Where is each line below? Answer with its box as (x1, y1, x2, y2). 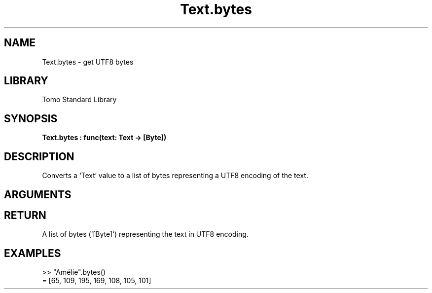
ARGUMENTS (4, 188, 72, 201)
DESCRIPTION (4, 150, 74, 163)
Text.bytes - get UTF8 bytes (42, 57, 134, 66)
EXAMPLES (4, 247, 61, 259)
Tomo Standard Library (42, 95, 117, 104)
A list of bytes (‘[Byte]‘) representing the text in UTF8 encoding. (42, 230, 249, 239)
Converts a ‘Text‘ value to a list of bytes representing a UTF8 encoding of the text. (42, 171, 308, 180)
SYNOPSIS (4, 112, 58, 125)
